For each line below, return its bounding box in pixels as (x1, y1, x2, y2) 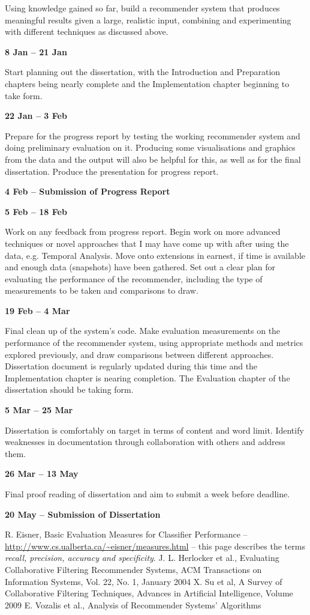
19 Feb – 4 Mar (5, 304, 70, 317)
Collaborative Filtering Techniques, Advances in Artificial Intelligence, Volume (5, 587, 293, 599)
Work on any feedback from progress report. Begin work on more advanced (5, 225, 281, 238)
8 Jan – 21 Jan (5, 45, 67, 58)
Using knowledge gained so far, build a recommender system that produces (5, 2, 280, 14)
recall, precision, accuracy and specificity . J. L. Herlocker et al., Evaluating (5, 551, 279, 564)
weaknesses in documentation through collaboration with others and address (5, 435, 285, 448)
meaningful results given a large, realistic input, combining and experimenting (5, 13, 291, 26)
